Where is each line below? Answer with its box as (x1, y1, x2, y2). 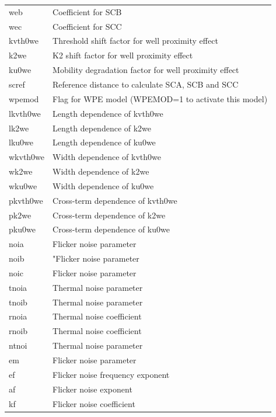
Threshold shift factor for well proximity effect (53, 34, 218, 47)
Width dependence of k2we (53, 165, 149, 178)
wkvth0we (9, 151, 45, 163)
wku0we (9, 179, 37, 192)
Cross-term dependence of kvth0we (53, 194, 177, 206)
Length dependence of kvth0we (53, 107, 163, 119)
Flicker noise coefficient (53, 397, 135, 409)
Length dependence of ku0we (53, 136, 156, 148)
